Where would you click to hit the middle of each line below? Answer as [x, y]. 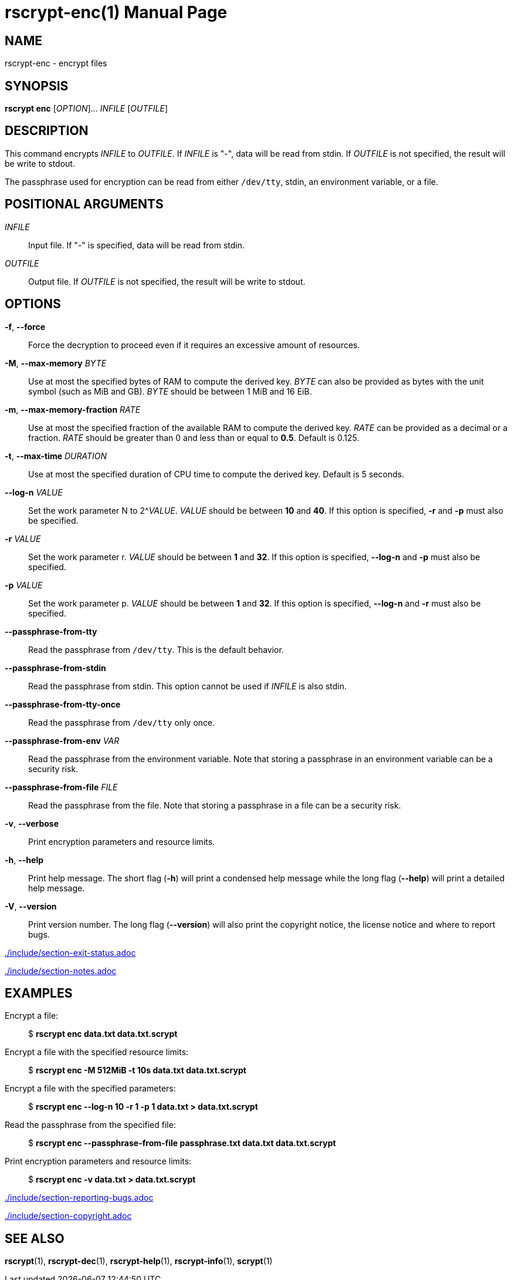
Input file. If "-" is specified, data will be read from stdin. [137, 245]
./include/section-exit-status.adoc [70, 952]
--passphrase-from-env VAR [62, 740]
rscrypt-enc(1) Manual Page [116, 12]
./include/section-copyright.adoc [68, 1216]
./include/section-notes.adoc [61, 971]
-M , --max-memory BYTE [56, 363]
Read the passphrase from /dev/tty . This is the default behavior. [156, 649]
